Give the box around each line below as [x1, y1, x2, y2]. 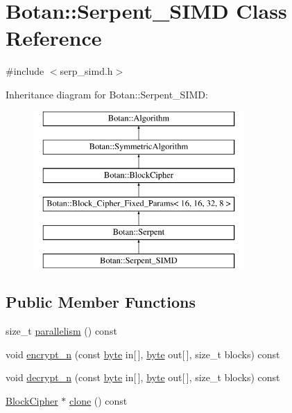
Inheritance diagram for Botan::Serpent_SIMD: [6, 87, 208, 101]
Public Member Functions [6, 291, 196, 313]
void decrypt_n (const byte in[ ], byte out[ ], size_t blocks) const [6, 370, 280, 385]
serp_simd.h [60, 64, 113, 78]
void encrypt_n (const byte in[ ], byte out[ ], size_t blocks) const [6, 346, 280, 361]
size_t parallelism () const [6, 324, 117, 338]
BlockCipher [6, 393, 58, 407]
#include [6, 64, 44, 78]
